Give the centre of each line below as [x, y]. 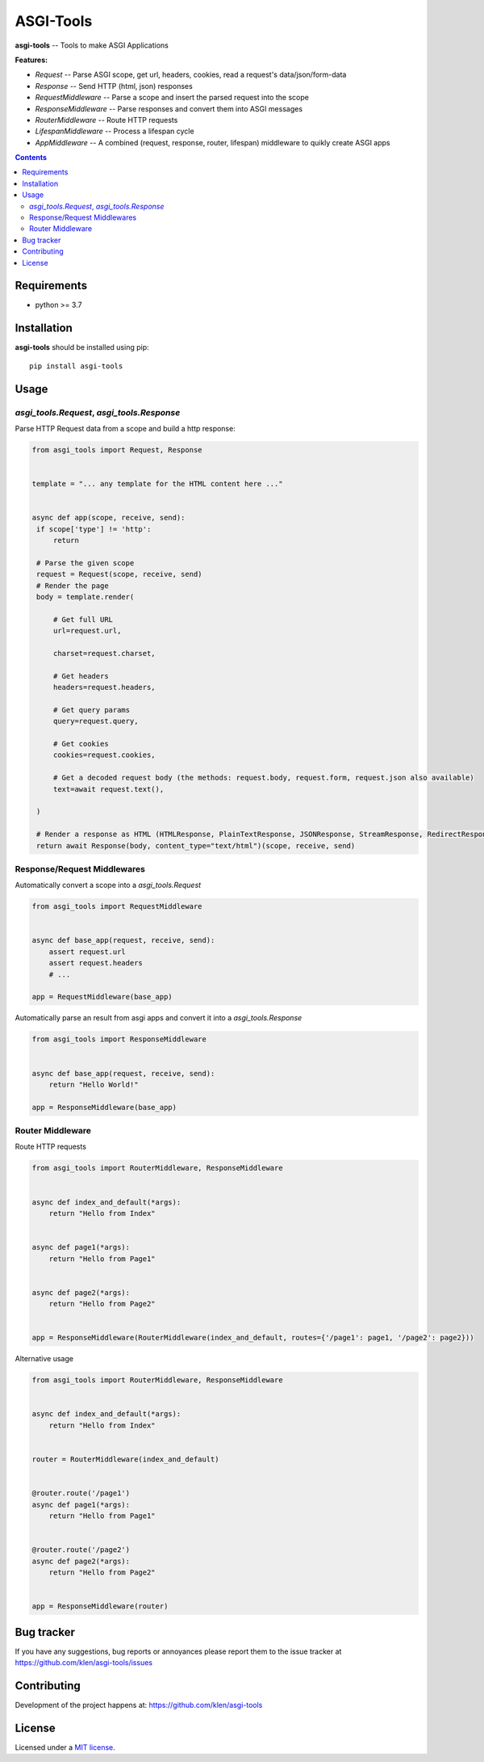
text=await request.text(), [108, 789]
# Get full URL [83, 619]
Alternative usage [44, 1359]
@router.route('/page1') [81, 1493]
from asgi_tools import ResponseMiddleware [119, 1039]
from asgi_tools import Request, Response [117, 450]
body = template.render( [86, 597]
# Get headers [81, 676]
